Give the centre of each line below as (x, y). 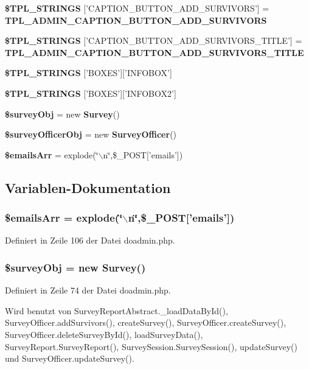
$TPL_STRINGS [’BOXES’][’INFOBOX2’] (91, 93)
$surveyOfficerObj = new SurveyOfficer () (91, 134)
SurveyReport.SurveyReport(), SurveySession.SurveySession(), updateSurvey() (151, 346)
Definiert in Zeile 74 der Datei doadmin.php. (88, 290)
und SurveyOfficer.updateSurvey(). (70, 358)
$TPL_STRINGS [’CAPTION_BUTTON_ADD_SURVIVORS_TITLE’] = (154, 40)
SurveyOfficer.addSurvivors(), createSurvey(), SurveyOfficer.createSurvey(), (146, 322)
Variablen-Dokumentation (88, 187)
